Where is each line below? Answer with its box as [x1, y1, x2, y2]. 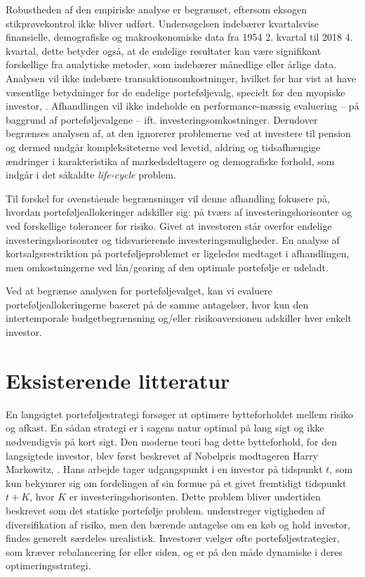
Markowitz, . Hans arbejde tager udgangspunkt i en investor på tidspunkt [6, 462, 323, 476]
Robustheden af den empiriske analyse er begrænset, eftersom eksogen [6, 2, 307, 16]
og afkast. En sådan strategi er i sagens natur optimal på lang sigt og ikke [6, 420, 324, 435]
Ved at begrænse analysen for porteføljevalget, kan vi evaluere [6, 283, 272, 298]
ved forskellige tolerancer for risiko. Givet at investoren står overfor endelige [6, 218, 332, 233]
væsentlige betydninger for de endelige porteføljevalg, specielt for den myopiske [6, 84, 345, 99]
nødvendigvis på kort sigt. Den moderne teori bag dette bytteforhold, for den [6, 434, 337, 448]
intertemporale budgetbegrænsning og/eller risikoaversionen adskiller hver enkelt [6, 311, 352, 325]
